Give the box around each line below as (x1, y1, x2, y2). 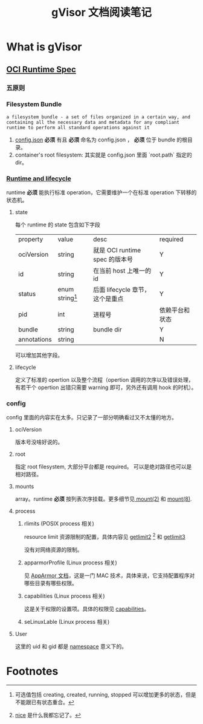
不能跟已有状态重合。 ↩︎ (14, 699, 74, 706)
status (18, 289, 36, 298)
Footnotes (6, 665, 59, 678)
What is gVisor (6, 40, 82, 54)
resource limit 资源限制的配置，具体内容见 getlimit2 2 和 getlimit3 (24, 532, 185, 541)
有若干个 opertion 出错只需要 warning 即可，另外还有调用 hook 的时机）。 (14, 384, 197, 391)
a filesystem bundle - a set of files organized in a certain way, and (6, 113, 190, 120)
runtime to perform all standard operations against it (6, 124, 150, 130)
